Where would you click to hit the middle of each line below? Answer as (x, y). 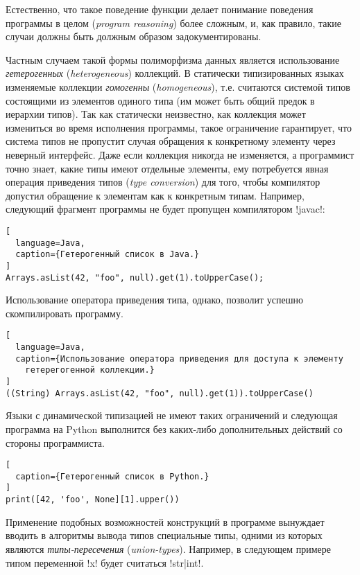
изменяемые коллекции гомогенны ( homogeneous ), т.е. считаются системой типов (178, 86)
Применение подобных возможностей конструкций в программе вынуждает (165, 521)
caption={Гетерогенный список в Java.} (108, 255)
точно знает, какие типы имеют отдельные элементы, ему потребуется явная (167, 168)
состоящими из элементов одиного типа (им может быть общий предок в (160, 100)
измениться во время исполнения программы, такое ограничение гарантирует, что (179, 127)
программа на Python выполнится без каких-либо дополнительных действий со (174, 428)
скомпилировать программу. (65, 313)
